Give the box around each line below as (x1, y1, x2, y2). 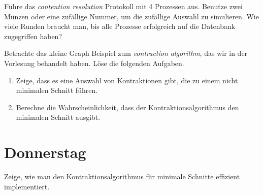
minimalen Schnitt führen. (16, 85, 98, 95)
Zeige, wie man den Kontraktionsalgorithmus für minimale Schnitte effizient (4, 171, 240, 182)
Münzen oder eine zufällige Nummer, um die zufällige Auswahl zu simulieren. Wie (4, 11, 259, 21)
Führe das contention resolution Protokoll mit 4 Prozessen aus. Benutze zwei (4, 1, 243, 11)
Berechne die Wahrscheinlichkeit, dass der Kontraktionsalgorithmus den (16, 102, 239, 112)
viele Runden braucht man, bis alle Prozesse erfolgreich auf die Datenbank (4, 21, 236, 31)
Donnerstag (4, 142, 86, 162)
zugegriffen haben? (4, 30, 62, 41)
